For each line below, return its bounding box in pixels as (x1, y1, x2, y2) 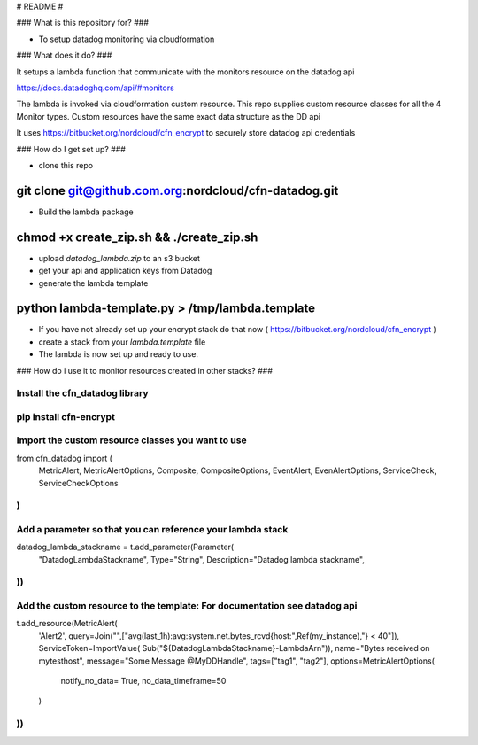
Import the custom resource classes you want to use (16, 434, 247, 446)
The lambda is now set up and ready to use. (38, 349, 199, 360)
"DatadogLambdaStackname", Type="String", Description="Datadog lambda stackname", (38, 554, 365, 564)
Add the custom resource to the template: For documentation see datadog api (16, 600, 358, 612)
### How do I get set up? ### (16, 144, 126, 154)
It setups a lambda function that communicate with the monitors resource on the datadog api (16, 66, 355, 77)
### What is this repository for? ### (16, 18, 150, 28)
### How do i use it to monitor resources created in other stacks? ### (16, 365, 274, 376)
